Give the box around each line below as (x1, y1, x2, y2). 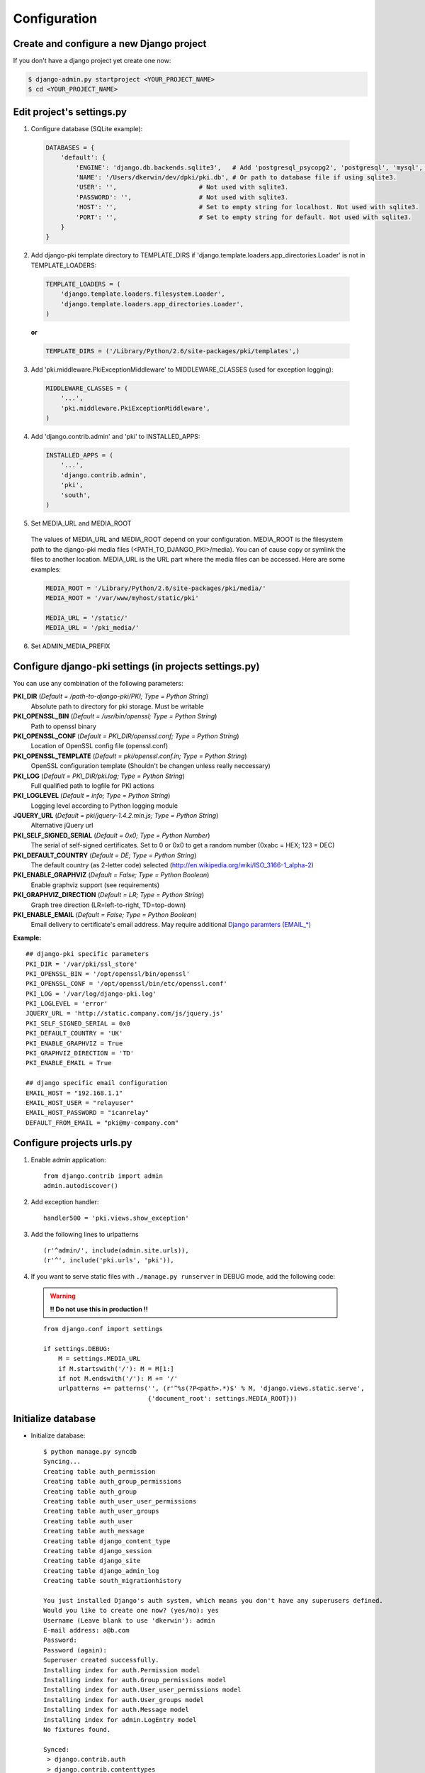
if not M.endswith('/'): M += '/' (57, 1374, 178, 1382)
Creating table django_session (43, 1547, 152, 1555)
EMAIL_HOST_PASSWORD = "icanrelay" (25, 1108, 149, 1117)
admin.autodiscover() (43, 1182, 118, 1190)
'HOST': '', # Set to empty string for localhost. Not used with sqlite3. (75, 203, 419, 211)
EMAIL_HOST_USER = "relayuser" (25, 1099, 135, 1106)
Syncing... (43, 1457, 81, 1466)
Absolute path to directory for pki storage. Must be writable (30, 702, 205, 711)
